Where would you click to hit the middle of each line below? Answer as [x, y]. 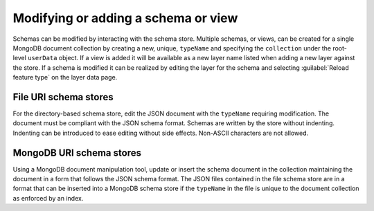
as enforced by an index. [48, 198]
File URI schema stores [63, 97]
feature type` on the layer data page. [65, 77]
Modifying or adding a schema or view [125, 18]
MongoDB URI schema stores [77, 153]
